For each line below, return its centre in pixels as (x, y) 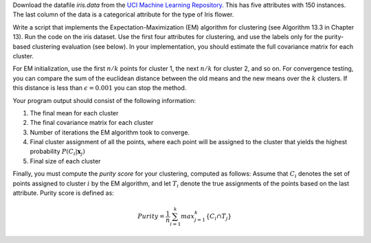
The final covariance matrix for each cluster (92, 123)
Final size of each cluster (65, 161)
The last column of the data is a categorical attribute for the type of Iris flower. (123, 14)
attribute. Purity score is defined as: (64, 193)
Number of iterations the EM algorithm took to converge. (110, 132)
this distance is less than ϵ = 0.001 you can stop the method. (100, 88)
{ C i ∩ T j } (219, 217)
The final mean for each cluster (74, 113)
